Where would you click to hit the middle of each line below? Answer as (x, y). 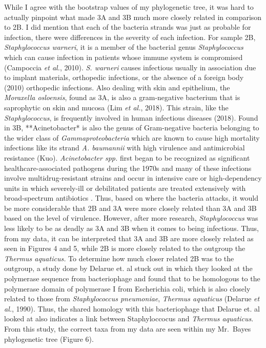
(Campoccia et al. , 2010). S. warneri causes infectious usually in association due (130, 67)
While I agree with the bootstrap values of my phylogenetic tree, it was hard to (129, 7)
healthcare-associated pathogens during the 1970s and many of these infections (128, 168)
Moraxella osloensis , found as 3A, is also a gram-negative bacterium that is (122, 97)
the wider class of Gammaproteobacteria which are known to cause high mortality (132, 137)
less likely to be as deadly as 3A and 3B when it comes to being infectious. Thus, (131, 228)
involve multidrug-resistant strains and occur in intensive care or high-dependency (133, 178)
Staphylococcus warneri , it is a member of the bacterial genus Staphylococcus (124, 47)
